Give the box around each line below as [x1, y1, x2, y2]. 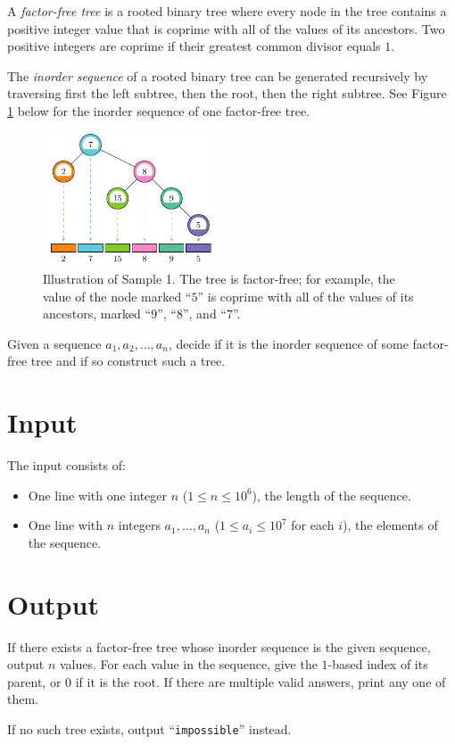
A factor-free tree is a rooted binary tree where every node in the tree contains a [7, 2, 447, 20]
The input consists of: [7, 456, 126, 475]
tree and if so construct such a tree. [30, 351, 226, 370]
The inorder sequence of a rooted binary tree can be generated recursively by [7, 66, 428, 85]
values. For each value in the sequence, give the [59, 655, 318, 674]
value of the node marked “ [43, 286, 192, 305]
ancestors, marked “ [43, 304, 152, 323]
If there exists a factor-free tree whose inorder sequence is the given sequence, [7, 637, 431, 656]
